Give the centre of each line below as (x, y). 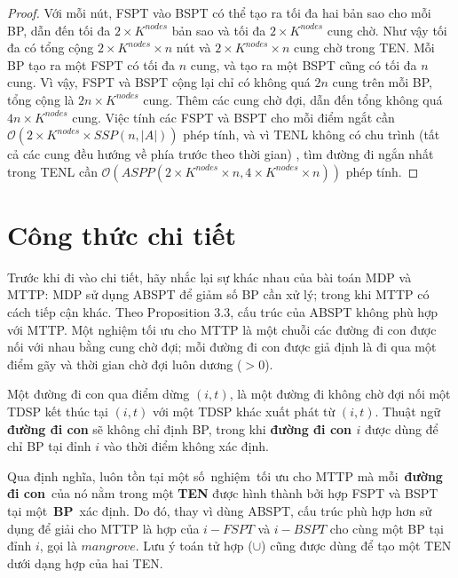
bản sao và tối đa (219, 30)
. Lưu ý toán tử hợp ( (194, 546)
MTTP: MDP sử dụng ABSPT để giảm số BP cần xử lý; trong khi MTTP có (218, 294)
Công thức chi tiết (122, 234)
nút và (193, 48)
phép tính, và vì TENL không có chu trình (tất (312, 135)
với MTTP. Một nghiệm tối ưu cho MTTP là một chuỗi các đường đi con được (222, 329)
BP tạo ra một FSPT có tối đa (91, 64)
